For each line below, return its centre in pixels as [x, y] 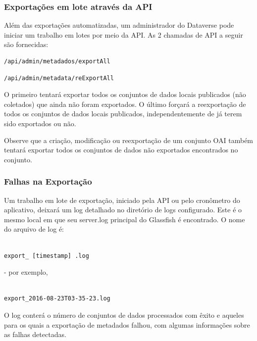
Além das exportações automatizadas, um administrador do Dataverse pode [119, 25]
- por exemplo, [26, 272]
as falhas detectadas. [35, 334]
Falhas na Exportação [48, 181]
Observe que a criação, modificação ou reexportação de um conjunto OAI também [129, 140]
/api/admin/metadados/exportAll [57, 61]
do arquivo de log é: [34, 229]
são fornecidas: [26, 44]
